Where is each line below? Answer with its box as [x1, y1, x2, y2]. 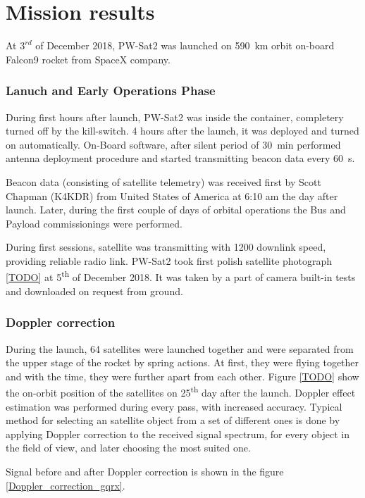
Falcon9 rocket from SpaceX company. [6, 51, 171, 66]
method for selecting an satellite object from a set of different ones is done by [6, 413, 340, 428]
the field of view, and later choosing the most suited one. [6, 440, 251, 455]
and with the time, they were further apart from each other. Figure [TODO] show [6, 368, 359, 383]
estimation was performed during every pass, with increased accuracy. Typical [6, 399, 342, 413]
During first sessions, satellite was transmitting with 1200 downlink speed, [6, 239, 326, 254]
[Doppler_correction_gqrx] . [6, 478, 125, 492]
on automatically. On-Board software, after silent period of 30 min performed [6, 137, 341, 151]
